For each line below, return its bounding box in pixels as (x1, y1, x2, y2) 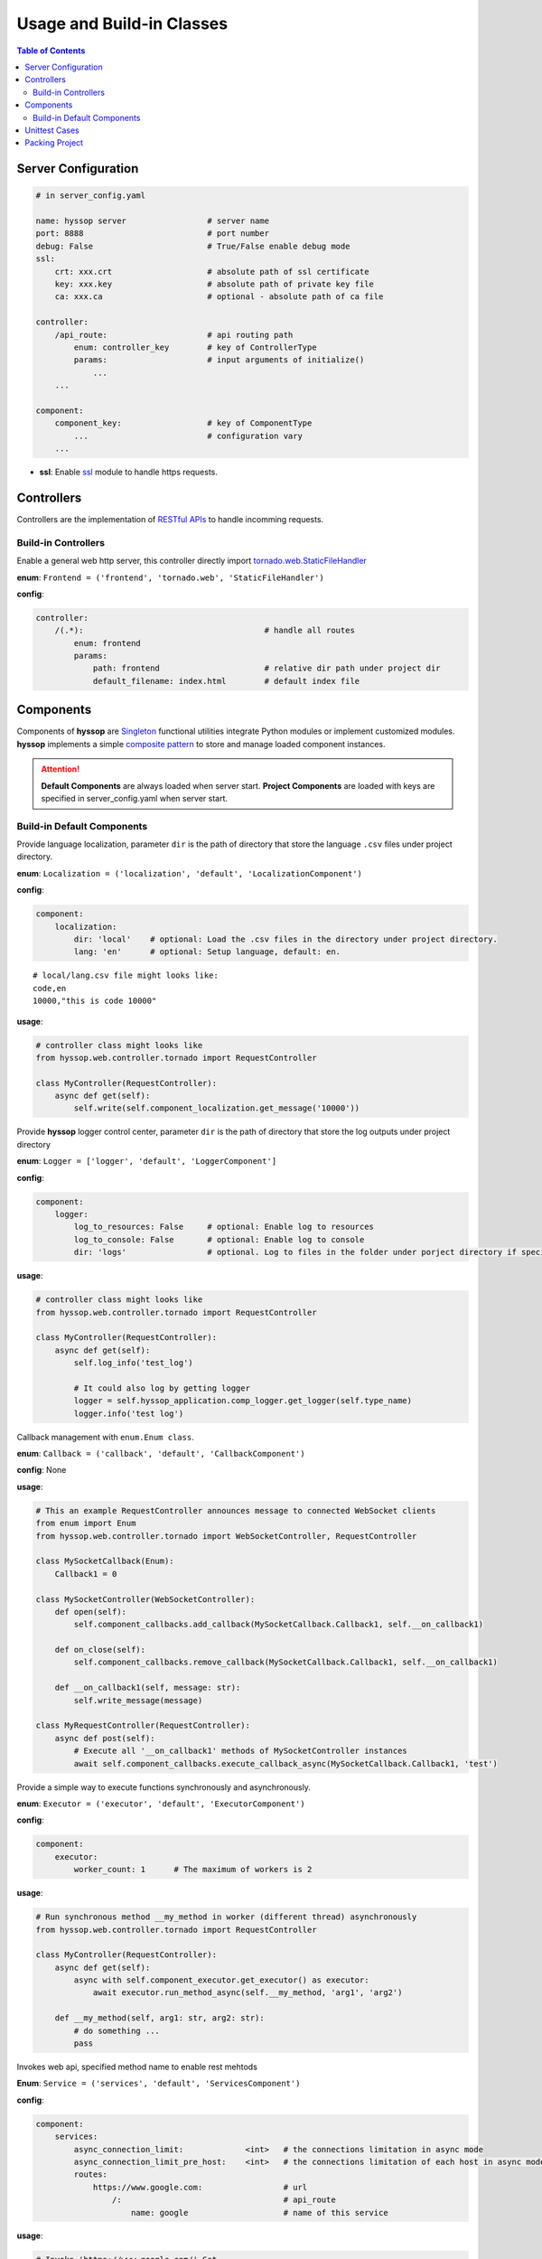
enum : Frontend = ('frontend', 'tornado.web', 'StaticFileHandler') (16, 572, 324, 583)
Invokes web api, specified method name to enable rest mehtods (16, 2061, 257, 2072)
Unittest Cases (24, 125, 80, 136)
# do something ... (73, 2025, 160, 2036)
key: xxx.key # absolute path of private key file (54, 279, 375, 289)
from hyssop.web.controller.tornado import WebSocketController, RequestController (35, 1531, 417, 1541)
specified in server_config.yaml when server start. (41, 792, 229, 803)
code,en (33, 983, 67, 993)
